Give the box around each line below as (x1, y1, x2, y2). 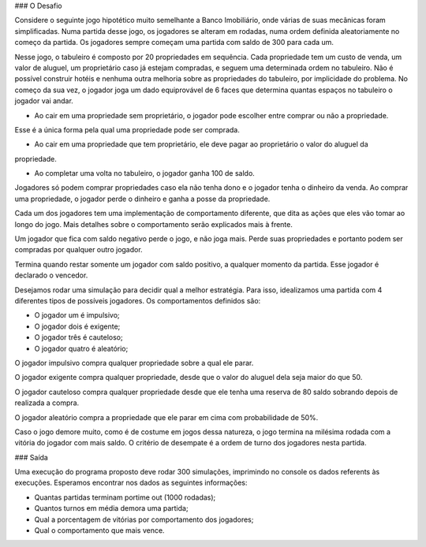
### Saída (14, 452, 49, 462)
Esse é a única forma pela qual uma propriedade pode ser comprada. (14, 125, 240, 134)
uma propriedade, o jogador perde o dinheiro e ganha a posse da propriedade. (14, 194, 271, 203)
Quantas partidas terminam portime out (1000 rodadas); (34, 493, 216, 502)
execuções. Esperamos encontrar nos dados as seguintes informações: (14, 478, 248, 488)
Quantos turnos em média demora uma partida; (34, 504, 189, 513)
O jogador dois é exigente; (34, 322, 121, 331)
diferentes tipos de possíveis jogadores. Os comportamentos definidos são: (14, 296, 261, 305)
